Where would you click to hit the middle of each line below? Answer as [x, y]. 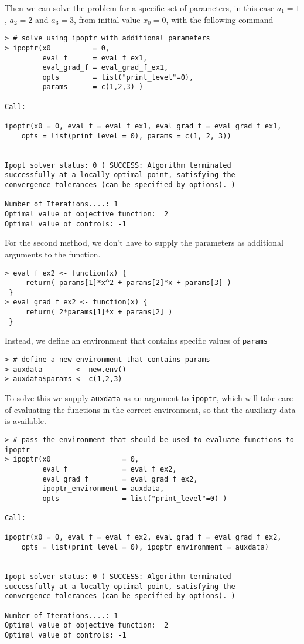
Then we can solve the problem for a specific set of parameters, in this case [140, 8]
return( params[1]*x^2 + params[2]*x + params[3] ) [128, 283]
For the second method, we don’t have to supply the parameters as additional [144, 243]
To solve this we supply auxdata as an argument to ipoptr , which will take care [149, 398]
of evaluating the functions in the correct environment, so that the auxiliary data [150, 409]
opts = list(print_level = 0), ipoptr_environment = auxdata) [145, 548]
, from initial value [107, 19]
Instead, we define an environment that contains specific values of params [136, 340]
